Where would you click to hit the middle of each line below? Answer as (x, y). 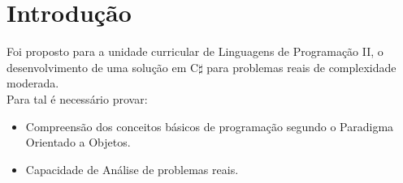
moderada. (33, 83)
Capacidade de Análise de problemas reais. (132, 169)
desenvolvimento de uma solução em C (103, 67)
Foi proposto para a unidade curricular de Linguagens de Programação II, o (195, 51)
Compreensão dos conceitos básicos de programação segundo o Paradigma (210, 126)
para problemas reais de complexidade (301, 67)
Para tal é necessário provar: (77, 98)
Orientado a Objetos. (78, 142)
